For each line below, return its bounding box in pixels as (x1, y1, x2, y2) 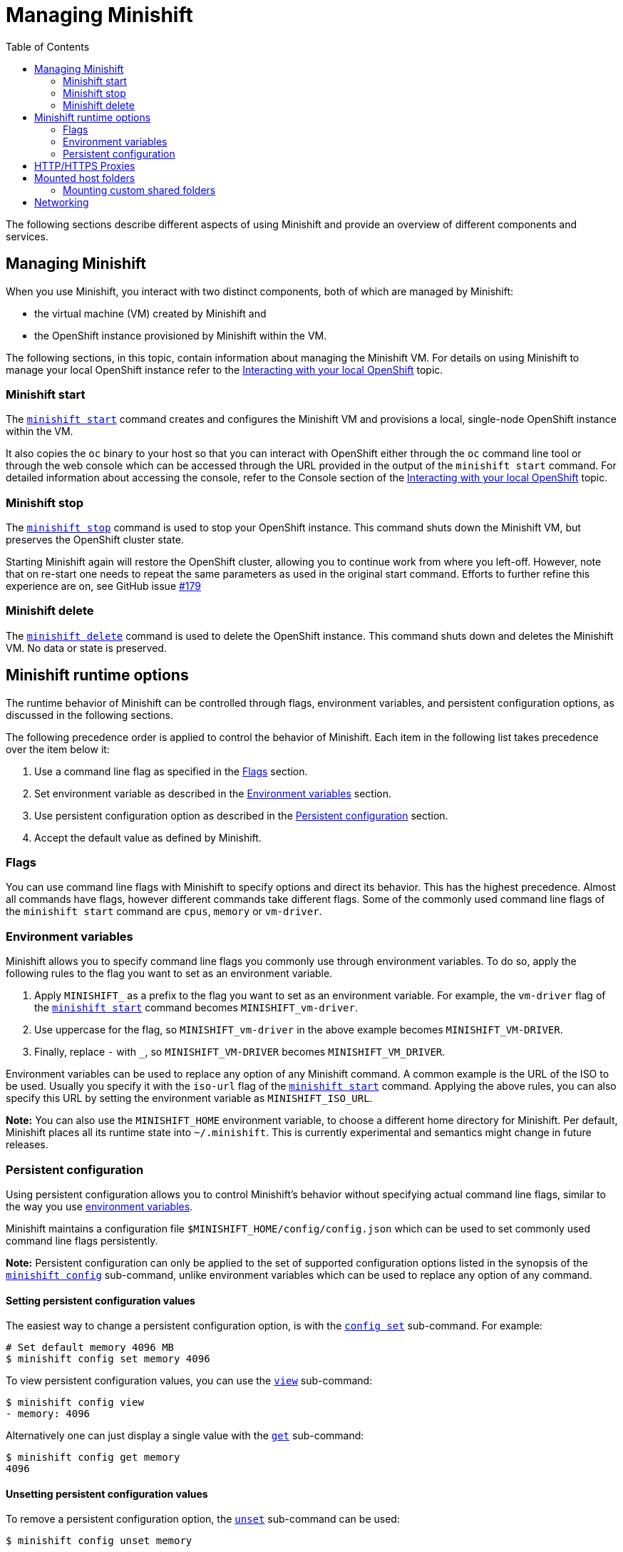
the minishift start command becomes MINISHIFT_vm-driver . (34, 1001, 358, 1014)
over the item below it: (6, 742, 110, 755)
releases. (6, 1138, 48, 1151)
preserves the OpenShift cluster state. (6, 533, 184, 546)
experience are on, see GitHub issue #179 (6, 580, 202, 593)
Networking (34, 195, 89, 208)
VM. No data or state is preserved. (6, 641, 167, 654)
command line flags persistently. (6, 1234, 158, 1247)
